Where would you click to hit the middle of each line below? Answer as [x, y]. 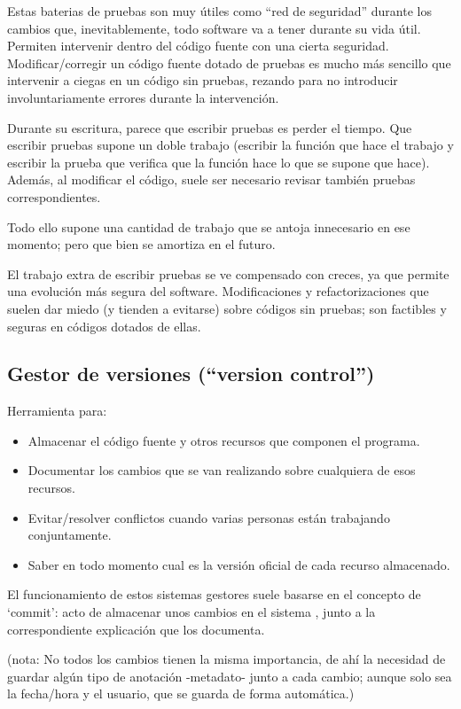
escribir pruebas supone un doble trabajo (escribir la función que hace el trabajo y [230, 145]
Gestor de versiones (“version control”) [191, 374]
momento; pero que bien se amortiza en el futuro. [141, 244]
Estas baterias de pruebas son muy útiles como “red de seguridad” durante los [219, 11]
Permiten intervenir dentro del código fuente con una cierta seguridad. [198, 46]
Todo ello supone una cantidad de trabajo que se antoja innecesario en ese [209, 226]
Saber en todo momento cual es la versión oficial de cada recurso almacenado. [239, 564]
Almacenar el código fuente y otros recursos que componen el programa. [224, 440]
